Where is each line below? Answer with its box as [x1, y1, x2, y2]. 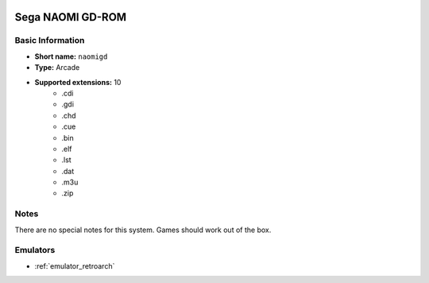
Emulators [14, 245, 56, 256]
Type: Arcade [34, 63, 80, 72]
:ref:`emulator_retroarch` [34, 261, 115, 270]
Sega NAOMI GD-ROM [14, 10, 127, 24]
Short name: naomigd [34, 52, 108, 61]
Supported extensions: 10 [34, 77, 122, 87]
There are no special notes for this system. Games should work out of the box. [14, 225, 272, 235]
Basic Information [14, 35, 85, 46]
